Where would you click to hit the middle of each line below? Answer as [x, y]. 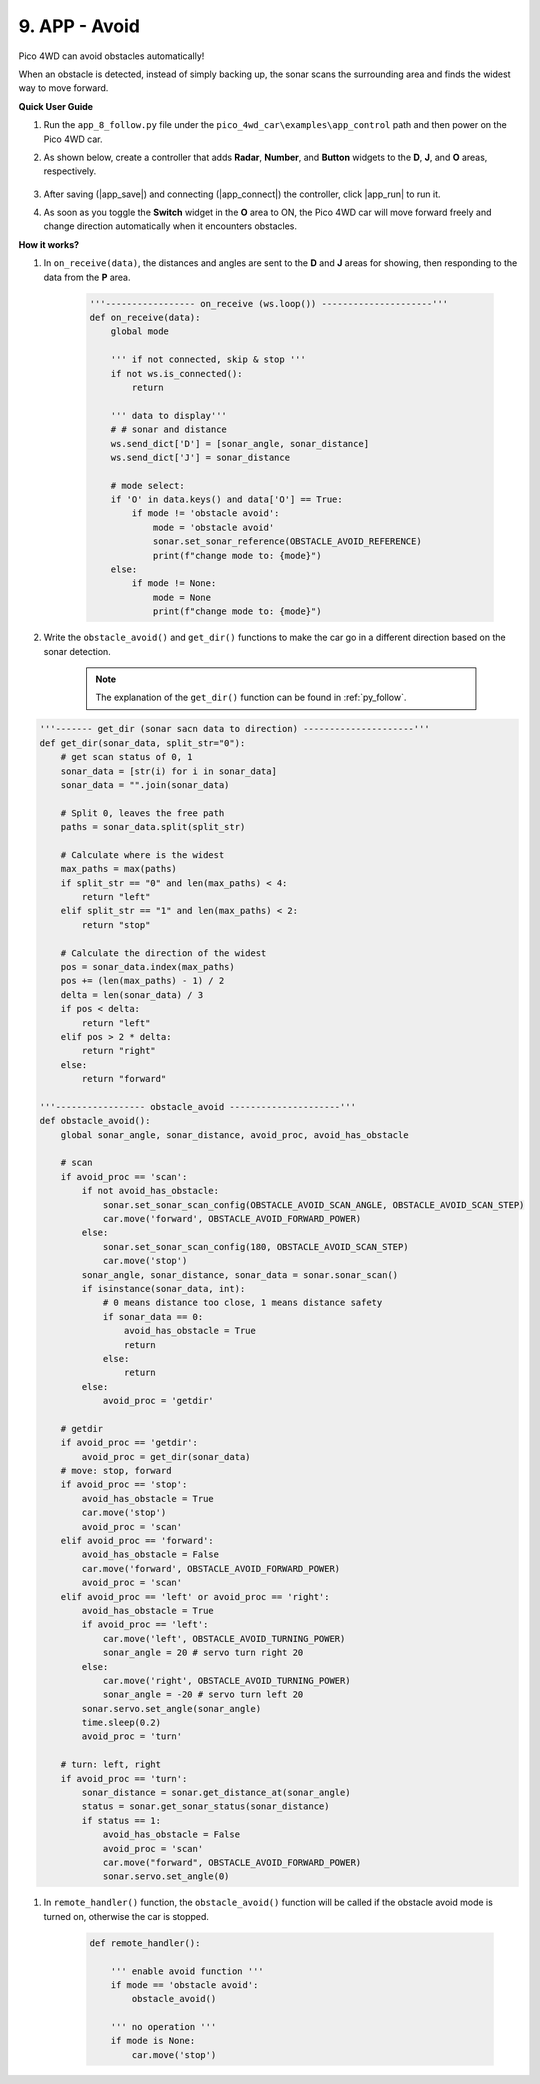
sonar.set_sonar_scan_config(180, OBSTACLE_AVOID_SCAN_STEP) [255, 1246]
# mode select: [147, 485]
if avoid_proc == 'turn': [124, 1778]
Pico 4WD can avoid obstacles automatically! [111, 56]
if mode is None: [153, 2041]
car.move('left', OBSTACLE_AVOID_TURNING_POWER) [224, 1638]
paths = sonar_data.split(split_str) [153, 827]
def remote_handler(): [145, 1943]
